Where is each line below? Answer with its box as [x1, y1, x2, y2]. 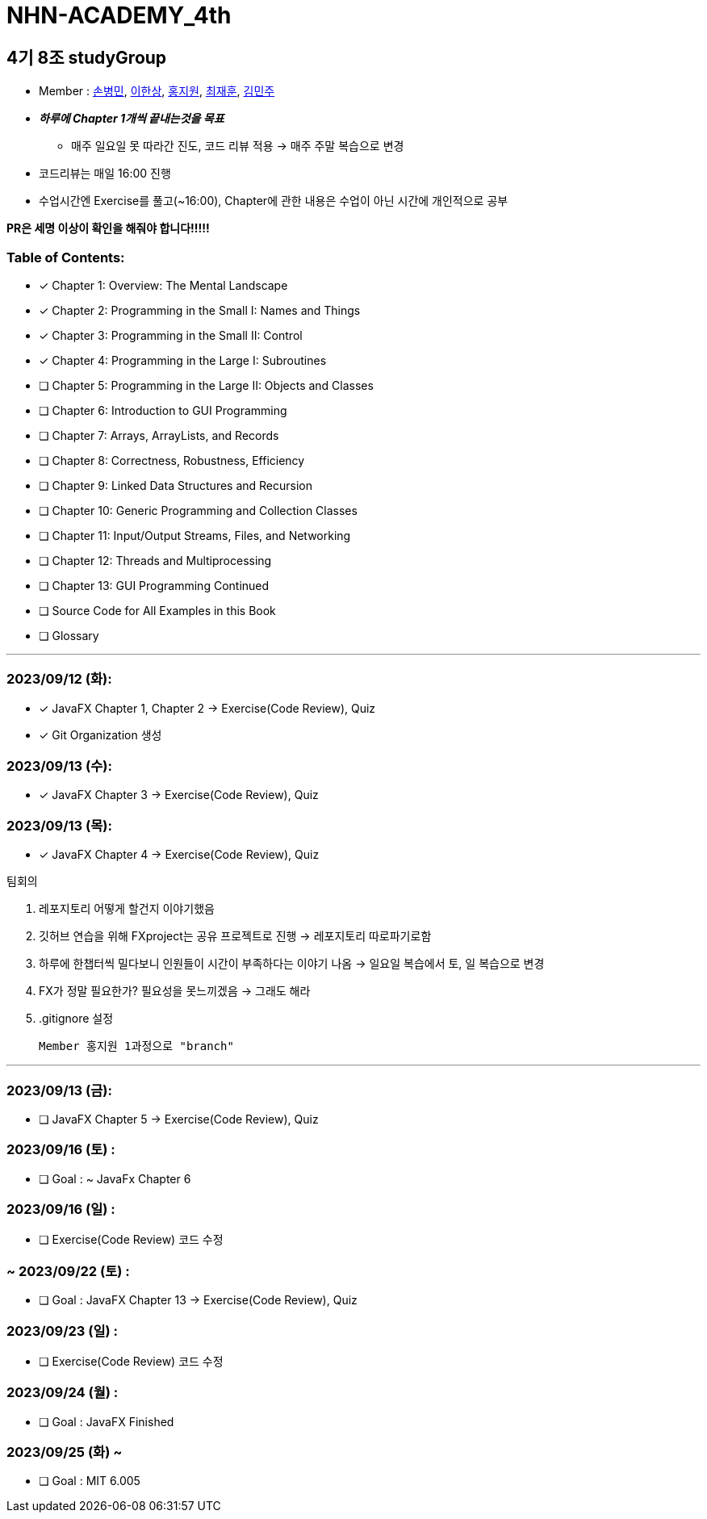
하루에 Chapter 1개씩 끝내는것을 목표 [39, 111, 224, 126]
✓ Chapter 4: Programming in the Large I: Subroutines [39, 353, 327, 367]
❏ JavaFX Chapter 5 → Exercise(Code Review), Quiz [39, 1111, 319, 1126]
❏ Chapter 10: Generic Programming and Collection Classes [39, 503, 358, 517]
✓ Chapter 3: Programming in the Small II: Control [39, 328, 303, 342]
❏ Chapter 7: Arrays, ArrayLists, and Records [39, 428, 279, 442]
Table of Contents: [6, 249, 125, 266]
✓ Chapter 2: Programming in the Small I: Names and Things [39, 303, 361, 317]
